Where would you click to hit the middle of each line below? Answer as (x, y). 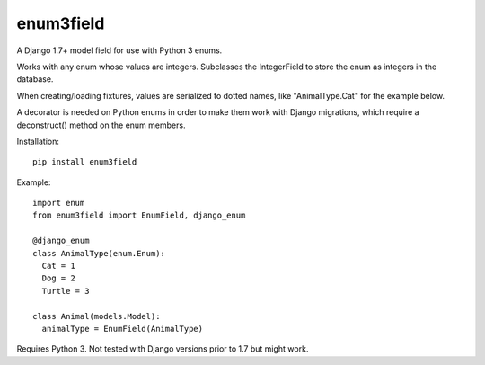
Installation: (38, 141)
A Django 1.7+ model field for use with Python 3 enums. (119, 50)
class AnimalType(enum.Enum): (99, 253)
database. (35, 79)
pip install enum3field (85, 162)
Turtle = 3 (66, 291)
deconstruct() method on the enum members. (101, 125)
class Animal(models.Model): (97, 316)
